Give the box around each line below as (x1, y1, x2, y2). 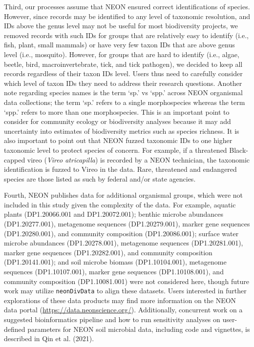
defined (4, 324, 25, 334)
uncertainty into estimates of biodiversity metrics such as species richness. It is (4, 125, 239, 136)
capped (4, 154, 25, 164)
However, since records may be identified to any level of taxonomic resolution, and (4, 11, 250, 21)
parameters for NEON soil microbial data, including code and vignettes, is (27, 324, 250, 334)
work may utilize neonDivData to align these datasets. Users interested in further (4, 286, 247, 296)
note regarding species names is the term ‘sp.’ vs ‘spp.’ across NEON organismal (4, 87, 243, 98)
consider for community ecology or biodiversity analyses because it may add (4, 116, 231, 126)
